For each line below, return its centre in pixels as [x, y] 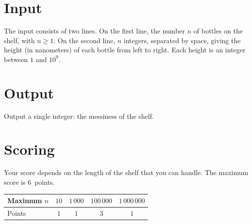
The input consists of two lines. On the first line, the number [95, 31]
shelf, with [19, 40]
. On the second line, [84, 40]
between [16, 59]
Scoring [29, 149]
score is [15, 182]
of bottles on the [218, 31]
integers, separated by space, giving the [182, 40]
